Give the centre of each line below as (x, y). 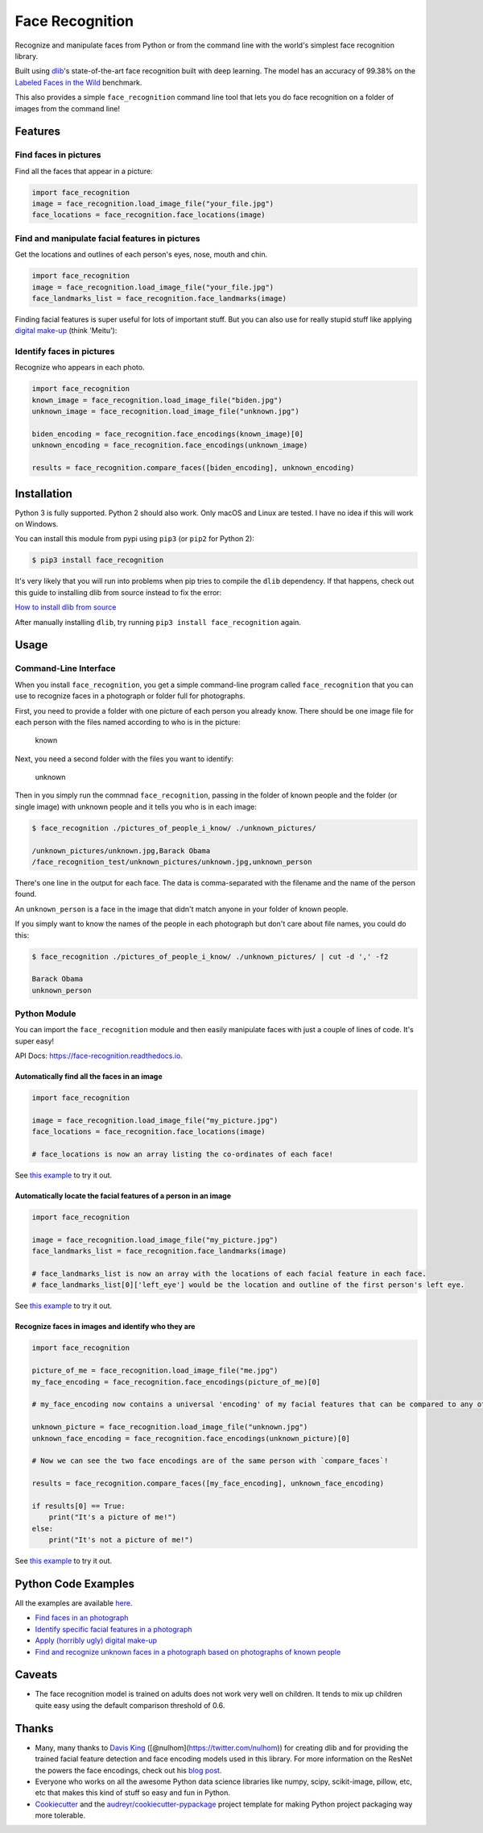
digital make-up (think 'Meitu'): (66, 331)
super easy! (35, 1041)
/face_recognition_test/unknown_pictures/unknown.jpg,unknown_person (172, 862)
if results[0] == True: (79, 1506)
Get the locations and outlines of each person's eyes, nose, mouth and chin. (141, 255)
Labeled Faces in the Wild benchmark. (78, 82)
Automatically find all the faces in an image (89, 1077)
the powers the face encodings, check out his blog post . (128, 1770)
